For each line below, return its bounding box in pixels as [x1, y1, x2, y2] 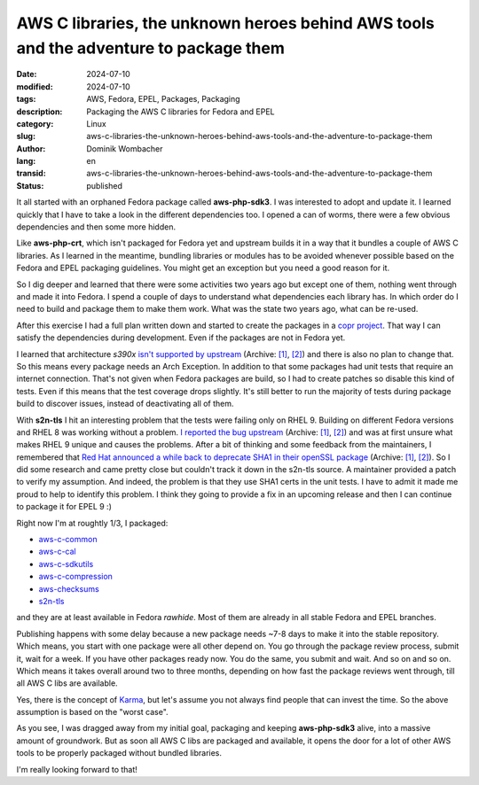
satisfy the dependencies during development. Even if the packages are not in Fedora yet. [16, 332, 346, 343]
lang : [16, 156, 36, 167]
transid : [16, 168, 46, 179]
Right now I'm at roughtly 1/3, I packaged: [16, 517, 169, 528]
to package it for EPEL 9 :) [16, 501, 113, 512]
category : [16, 118, 54, 128]
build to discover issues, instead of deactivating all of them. [16, 399, 234, 409]
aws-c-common [38, 534, 98, 545]
